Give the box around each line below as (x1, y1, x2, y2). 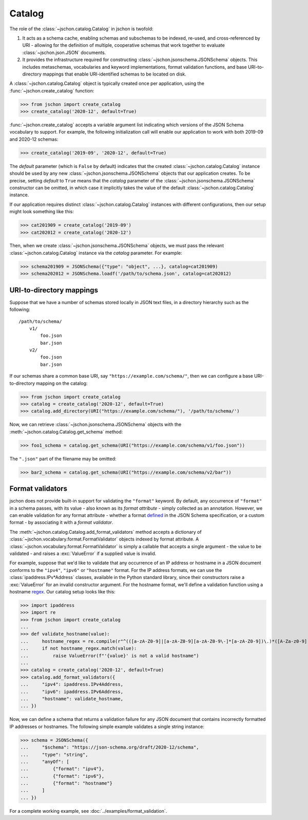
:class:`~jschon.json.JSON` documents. (22, 49, 106, 55)
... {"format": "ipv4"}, (20, 766, 105, 772)
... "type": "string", (20, 752, 88, 757)
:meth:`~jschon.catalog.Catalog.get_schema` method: (9, 428, 123, 435)
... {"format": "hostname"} (20, 780, 113, 786)
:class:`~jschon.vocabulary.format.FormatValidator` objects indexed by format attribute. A (9, 536, 199, 542)
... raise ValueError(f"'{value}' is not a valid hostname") (20, 653, 199, 659)
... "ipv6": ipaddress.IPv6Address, (20, 688, 123, 695)
